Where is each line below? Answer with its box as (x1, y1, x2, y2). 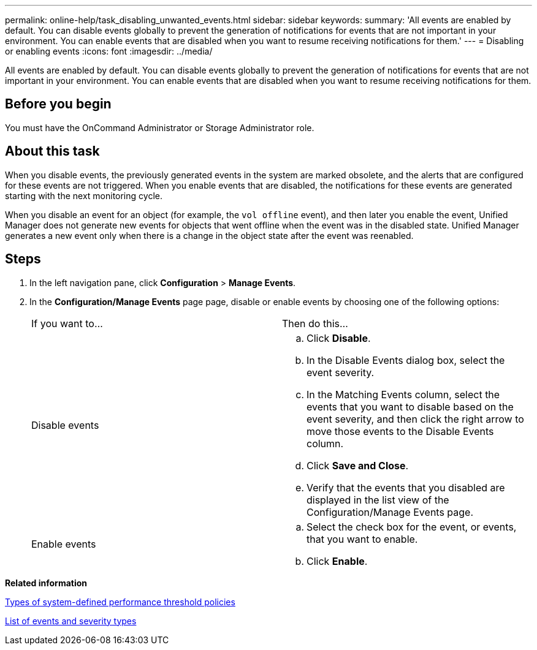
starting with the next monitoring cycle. (5, 190, 162, 201)
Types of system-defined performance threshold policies (5, 596, 235, 607)
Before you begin (5, 96, 112, 112)
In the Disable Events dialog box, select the (307, 353, 505, 366)
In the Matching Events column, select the (307, 388, 500, 401)
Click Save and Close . (307, 459, 409, 472)
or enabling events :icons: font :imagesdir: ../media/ (5, 46, 213, 56)
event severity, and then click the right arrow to (307, 412, 524, 425)
